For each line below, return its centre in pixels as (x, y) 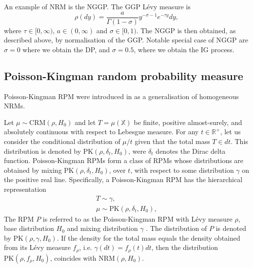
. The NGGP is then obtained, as (186, 30)
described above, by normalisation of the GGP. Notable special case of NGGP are (126, 40)
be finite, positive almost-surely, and (188, 122)
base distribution (29, 228)
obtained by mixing (33, 170)
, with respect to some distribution (182, 170)
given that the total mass (172, 141)
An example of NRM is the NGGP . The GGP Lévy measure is (97, 6)
